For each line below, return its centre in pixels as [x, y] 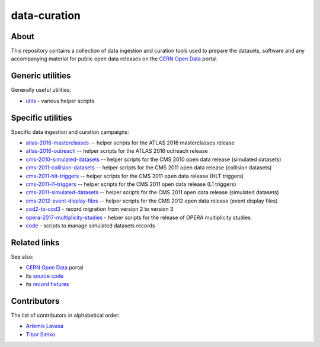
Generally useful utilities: [41, 90]
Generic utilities [41, 76]
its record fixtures [47, 284]
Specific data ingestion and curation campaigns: [70, 132]
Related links [35, 242]
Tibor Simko [41, 334]
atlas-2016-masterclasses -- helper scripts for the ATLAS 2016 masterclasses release [130, 143]
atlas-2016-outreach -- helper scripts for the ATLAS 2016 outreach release [117, 151]
